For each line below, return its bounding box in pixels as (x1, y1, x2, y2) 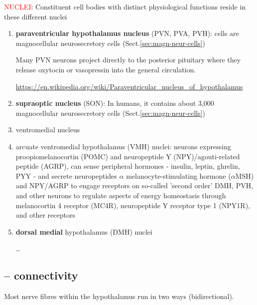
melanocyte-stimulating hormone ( (126, 170, 231, 181)
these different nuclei (4, 11, 67, 21)
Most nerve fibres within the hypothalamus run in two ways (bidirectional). (4, 291, 234, 302)
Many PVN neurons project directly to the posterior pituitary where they (15, 54, 241, 65)
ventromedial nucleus (15, 124, 80, 135)
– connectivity (4, 268, 78, 283)
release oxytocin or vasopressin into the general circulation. (15, 64, 196, 74)
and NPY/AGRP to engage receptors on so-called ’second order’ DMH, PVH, (15, 180, 254, 191)
